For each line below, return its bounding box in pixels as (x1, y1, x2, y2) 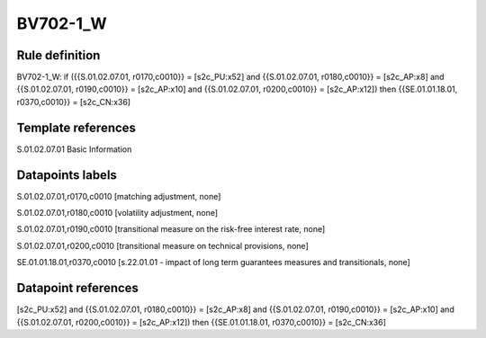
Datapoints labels (16, 167, 117, 182)
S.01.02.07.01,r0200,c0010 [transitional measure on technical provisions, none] (16, 240, 310, 251)
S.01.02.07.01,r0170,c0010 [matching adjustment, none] (16, 191, 221, 201)
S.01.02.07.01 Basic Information (16, 144, 132, 155)
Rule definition (16, 48, 101, 63)
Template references (16, 120, 137, 135)
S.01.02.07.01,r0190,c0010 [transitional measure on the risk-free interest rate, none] (16, 224, 326, 235)
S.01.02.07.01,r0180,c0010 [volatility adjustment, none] (16, 208, 219, 218)
